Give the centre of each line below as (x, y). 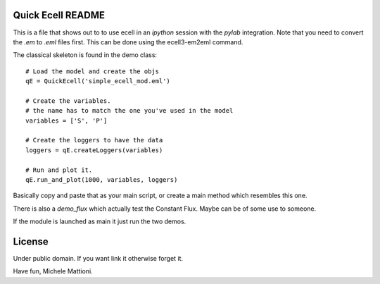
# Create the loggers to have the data (94, 140)
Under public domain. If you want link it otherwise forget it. (98, 259)
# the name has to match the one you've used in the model (129, 111)
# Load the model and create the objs (93, 71)
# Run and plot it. (59, 170)
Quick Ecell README (59, 15)
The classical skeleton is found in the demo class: (85, 55)
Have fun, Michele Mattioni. (53, 271)
